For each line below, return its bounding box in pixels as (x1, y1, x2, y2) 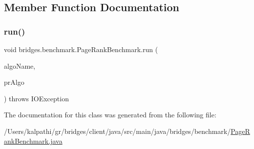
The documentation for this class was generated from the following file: (4, 110, 216, 120)
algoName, (4, 60, 36, 71)
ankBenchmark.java (4, 135, 63, 146)
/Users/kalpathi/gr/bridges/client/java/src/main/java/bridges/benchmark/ (4, 126, 231, 136)
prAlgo (4, 77, 24, 87)
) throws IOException (4, 93, 69, 103)
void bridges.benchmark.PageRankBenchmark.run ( (4, 44, 158, 54)
